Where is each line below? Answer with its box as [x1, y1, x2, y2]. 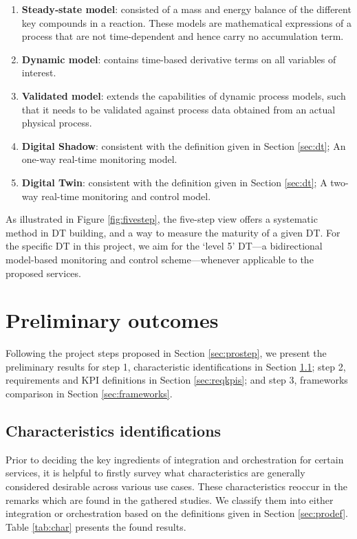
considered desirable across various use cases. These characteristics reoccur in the [6, 478, 347, 493]
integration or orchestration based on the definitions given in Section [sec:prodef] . [6, 506, 348, 520]
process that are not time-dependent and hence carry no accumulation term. [21, 29, 344, 43]
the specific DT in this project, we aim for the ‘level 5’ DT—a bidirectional [6, 239, 323, 253]
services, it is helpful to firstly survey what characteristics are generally [6, 465, 305, 480]
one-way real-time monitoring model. [21, 152, 177, 166]
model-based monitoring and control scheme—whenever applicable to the [6, 252, 314, 266]
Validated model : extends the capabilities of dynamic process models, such [21, 88, 346, 102]
